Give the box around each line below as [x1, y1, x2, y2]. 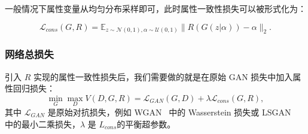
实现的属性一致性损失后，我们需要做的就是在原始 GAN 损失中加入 [33, 70, 293, 83]
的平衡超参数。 [117, 117, 176, 130]
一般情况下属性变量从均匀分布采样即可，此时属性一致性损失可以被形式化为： [5, 2, 306, 14]
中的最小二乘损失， [5, 117, 80, 130]
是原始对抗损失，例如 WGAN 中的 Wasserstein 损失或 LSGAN [47, 106, 291, 118]
